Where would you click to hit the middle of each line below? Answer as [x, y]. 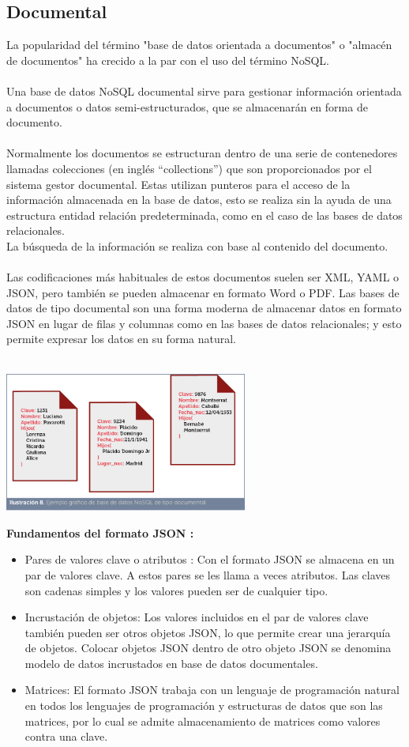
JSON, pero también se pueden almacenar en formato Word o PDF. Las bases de [203, 292]
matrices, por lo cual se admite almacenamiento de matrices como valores [203, 721]
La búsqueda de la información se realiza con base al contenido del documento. [197, 245]
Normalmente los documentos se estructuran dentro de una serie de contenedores [202, 153]
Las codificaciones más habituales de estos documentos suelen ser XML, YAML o [203, 277]
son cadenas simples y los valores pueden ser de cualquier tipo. [176, 590]
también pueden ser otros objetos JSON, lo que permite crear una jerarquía [208, 632]
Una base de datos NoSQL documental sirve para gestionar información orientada [204, 91]
